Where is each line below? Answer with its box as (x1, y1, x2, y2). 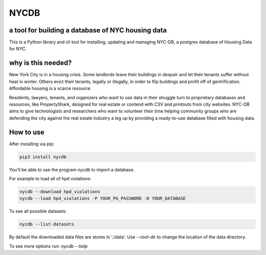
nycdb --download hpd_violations (19, 189, 100, 194)
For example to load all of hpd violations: (9, 175, 92, 181)
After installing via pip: (9, 141, 55, 147)
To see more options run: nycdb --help (9, 243, 88, 249)
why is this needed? (9, 59, 72, 67)
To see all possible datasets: (9, 208, 67, 214)
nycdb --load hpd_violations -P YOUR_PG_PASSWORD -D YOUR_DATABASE (19, 196, 186, 201)
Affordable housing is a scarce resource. (9, 85, 92, 91)
